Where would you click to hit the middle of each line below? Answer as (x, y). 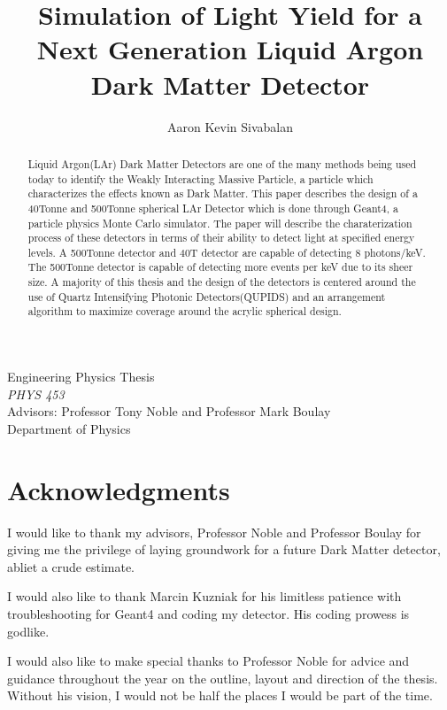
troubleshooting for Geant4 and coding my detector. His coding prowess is (208, 613)
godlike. (28, 631)
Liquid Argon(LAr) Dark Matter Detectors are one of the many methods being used (222, 163)
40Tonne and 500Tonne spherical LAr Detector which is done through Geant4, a (213, 208)
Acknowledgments (119, 489)
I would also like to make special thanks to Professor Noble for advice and (208, 661)
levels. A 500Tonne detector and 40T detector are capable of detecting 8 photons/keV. (227, 252)
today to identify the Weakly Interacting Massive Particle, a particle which (200, 178)
